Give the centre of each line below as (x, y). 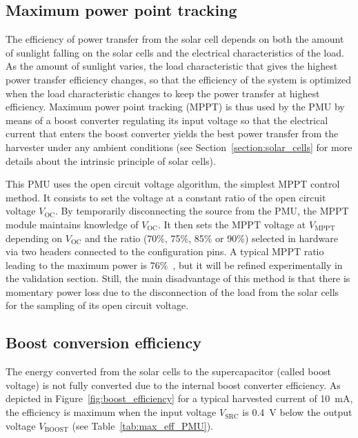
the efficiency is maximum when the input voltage (111, 412)
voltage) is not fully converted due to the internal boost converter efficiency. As (173, 385)
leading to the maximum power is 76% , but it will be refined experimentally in (174, 265)
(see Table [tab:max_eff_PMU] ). (142, 425)
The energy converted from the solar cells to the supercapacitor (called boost (168, 371)
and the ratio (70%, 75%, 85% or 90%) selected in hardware (211, 238)
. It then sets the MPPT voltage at (232, 224)
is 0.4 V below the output (297, 412)
